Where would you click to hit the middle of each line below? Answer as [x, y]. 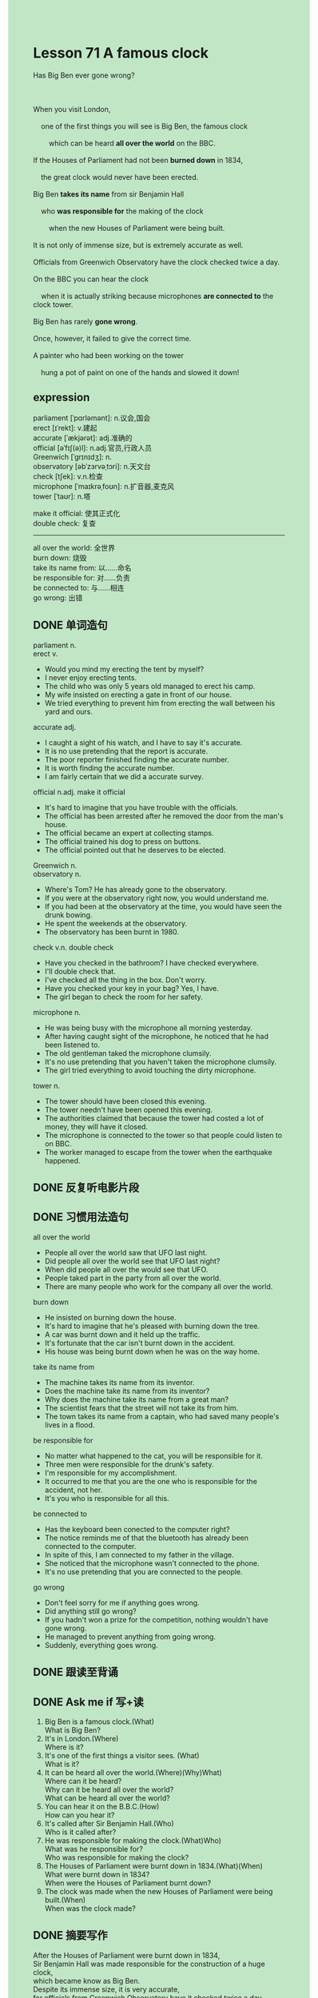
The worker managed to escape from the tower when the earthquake [158, 1152]
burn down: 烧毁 [60, 557]
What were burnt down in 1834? [97, 1874]
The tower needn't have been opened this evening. [129, 1109]
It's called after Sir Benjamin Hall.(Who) [109, 1823]
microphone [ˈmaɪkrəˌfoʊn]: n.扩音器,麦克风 [104, 486]
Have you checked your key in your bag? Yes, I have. [131, 988]
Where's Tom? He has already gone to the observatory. [135, 889]
